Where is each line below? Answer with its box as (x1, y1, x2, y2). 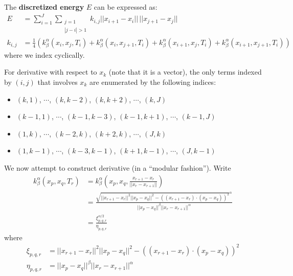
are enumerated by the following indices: (89, 76, 216, 87)
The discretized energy (4, 2, 84, 12)
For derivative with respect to (4, 66, 97, 77)
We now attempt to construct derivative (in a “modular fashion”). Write (4, 162, 231, 173)
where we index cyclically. (4, 49, 85, 60)
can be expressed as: (94, 2, 157, 12)
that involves (37, 76, 78, 87)
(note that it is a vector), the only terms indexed (108, 66, 262, 77)
